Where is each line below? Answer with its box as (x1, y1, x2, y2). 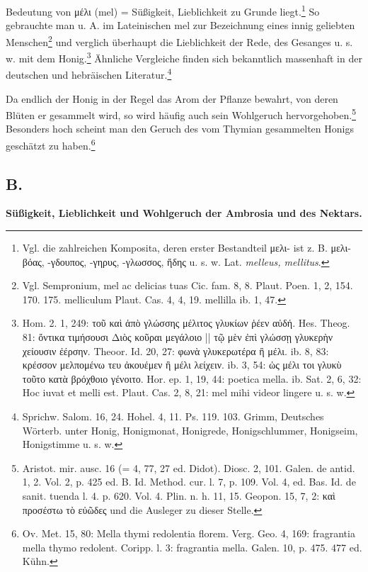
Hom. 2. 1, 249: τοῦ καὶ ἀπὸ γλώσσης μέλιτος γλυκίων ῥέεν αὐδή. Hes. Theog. (22, 315, 350, 330)
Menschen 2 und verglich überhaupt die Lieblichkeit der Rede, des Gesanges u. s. (6, 32, 353, 49)
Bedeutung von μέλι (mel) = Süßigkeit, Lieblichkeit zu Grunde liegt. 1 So (6, 2, 320, 18)
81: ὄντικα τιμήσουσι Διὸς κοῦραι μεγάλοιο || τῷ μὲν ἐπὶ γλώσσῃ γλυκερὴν (22, 330, 333, 344)
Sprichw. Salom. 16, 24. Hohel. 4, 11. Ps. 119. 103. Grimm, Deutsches (22, 409, 324, 424)
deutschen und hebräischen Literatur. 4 (6, 65, 172, 82)
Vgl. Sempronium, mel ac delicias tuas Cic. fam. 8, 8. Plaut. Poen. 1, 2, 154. (22, 278, 353, 293)
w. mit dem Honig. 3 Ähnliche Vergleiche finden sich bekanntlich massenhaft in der (6, 49, 362, 65)
